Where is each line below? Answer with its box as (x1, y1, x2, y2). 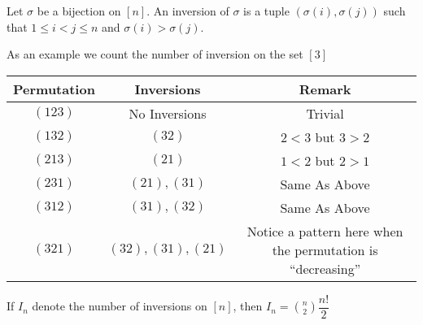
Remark (299, 79, 351, 98)
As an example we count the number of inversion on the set (7, 45, 303, 63)
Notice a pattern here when (246, 221, 403, 240)
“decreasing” (289, 258, 361, 278)
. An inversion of (146, 2, 229, 19)
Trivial (306, 103, 344, 123)
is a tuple (243, 2, 290, 19)
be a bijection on (37, 2, 121, 19)
